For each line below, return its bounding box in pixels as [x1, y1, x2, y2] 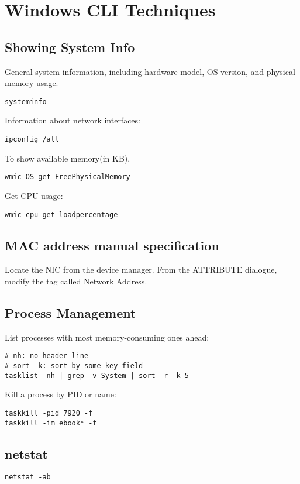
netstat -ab [5, 473, 51, 482]
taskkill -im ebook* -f [5, 418, 97, 427]
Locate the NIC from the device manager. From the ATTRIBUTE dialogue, [5, 263, 277, 276]
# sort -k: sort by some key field [5, 362, 143, 370]
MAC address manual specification [5, 236, 219, 254]
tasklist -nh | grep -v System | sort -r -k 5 [5, 371, 189, 380]
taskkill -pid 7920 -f [5, 409, 93, 417]
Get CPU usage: [5, 189, 63, 201]
